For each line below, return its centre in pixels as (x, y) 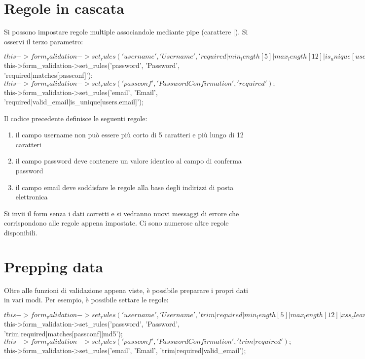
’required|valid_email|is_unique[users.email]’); (74, 102)
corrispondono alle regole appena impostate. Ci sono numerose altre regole (116, 223)
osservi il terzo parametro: (44, 41)
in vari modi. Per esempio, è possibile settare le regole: (86, 300)
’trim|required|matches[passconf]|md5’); (63, 333)
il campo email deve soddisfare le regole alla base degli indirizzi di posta (125, 187)
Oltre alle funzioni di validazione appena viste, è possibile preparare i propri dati (126, 290)
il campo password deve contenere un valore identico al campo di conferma (128, 161)
